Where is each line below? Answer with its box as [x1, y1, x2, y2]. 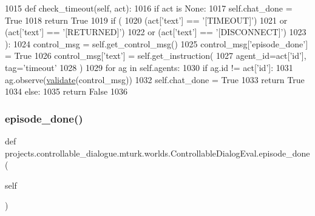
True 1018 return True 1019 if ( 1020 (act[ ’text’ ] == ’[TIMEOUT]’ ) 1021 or [5, 13, 288, 26]
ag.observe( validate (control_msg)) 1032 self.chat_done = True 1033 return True [5, 73, 305, 86]
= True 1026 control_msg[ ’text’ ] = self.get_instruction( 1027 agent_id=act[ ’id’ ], [5, 49, 307, 62]
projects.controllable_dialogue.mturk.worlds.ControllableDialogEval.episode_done [5, 146, 310, 159]
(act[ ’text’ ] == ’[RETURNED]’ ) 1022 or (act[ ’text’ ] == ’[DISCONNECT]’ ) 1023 [5, 25, 307, 38]
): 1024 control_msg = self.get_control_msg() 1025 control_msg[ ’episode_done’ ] [5, 37, 308, 50]
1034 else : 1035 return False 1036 [5, 85, 127, 98]
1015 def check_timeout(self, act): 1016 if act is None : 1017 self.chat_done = [5, 2, 293, 14]
